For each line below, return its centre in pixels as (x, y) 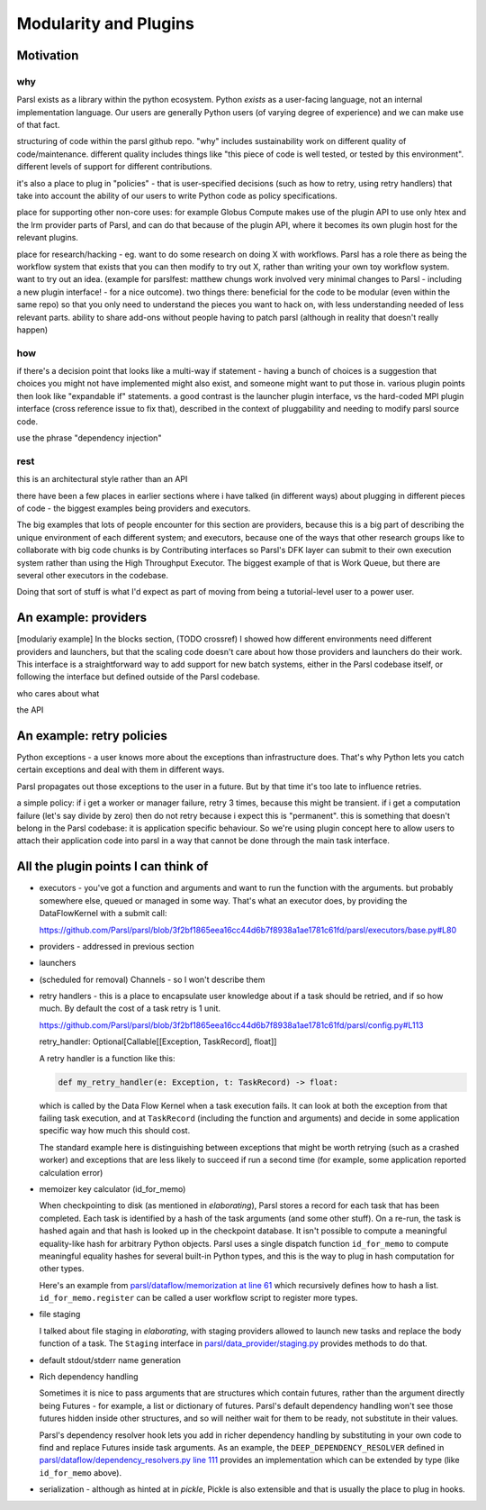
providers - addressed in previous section (117, 946)
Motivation (48, 55)
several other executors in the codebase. (93, 575)
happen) (32, 330)
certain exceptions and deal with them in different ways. (121, 769)
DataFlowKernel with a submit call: (103, 914)
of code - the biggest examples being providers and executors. (134, 508)
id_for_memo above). (80, 1472)
